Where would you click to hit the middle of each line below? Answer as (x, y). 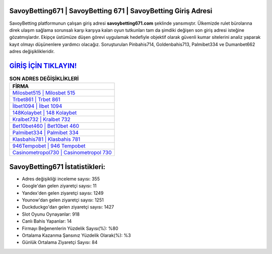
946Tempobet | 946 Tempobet (49, 146)
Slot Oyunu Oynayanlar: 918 (51, 214)
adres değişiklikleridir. (32, 52)
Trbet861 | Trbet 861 (36, 99)
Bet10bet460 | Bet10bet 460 (46, 126)
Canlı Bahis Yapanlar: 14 (47, 221)
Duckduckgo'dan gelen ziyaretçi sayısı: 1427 (68, 207)
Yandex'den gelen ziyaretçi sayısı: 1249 (63, 193)
